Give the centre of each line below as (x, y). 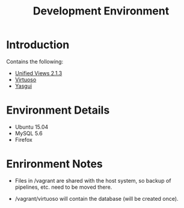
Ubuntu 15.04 (32, 127)
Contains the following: (35, 61)
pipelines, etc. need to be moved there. (63, 187)
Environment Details (58, 110)
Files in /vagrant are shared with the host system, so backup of (93, 180)
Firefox (24, 139)
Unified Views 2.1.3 (38, 73)
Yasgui (23, 86)
